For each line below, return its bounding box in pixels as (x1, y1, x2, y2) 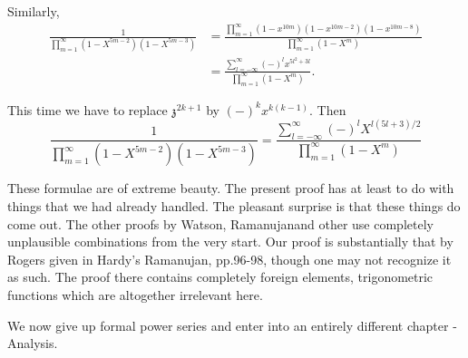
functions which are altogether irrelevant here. (7, 285, 263, 304)
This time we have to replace (7, 100, 168, 119)
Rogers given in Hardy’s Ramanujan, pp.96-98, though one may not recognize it (7, 249, 452, 268)
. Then (309, 100, 346, 119)
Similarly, (7, 2, 60, 20)
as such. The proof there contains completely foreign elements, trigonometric (7, 267, 434, 286)
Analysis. (7, 334, 58, 353)
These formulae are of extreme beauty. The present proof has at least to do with (7, 179, 454, 198)
